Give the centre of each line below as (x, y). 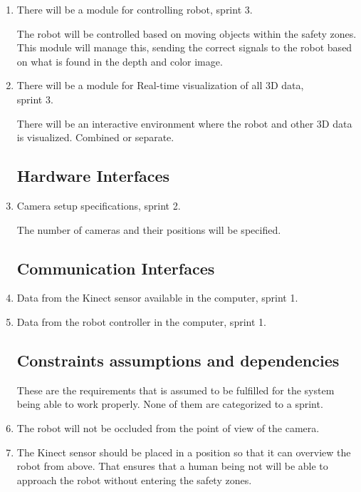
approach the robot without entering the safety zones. (134, 480)
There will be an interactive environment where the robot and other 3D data (184, 123)
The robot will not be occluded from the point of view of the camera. (168, 427)
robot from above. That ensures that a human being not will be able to (172, 466)
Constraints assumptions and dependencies (178, 360)
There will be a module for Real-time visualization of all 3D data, (160, 85)
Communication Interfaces (116, 268)
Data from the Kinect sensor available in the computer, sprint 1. (157, 298)
